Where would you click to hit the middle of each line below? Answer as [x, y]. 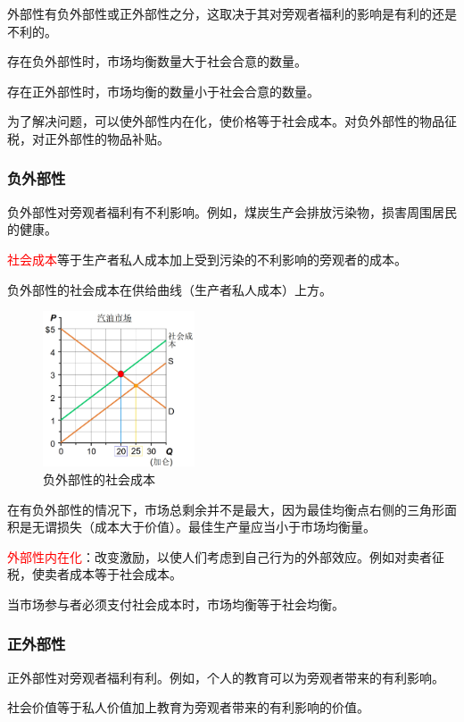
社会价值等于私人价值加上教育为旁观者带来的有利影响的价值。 [188, 707]
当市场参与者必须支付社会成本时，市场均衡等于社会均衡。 [176, 604]
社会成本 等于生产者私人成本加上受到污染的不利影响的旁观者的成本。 [207, 259]
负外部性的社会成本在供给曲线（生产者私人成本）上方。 [170, 289]
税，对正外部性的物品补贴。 [88, 138]
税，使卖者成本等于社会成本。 [95, 574]
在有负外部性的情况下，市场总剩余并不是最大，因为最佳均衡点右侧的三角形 [226, 509]
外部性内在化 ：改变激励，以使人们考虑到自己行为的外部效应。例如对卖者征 [226, 556]
